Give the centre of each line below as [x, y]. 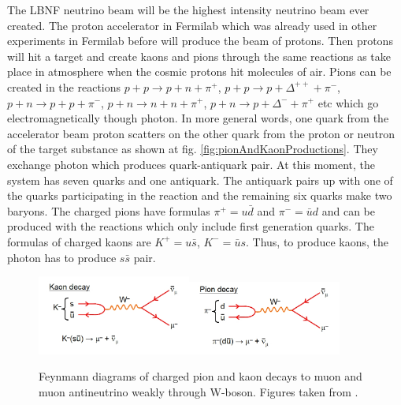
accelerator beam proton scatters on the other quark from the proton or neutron [201, 133]
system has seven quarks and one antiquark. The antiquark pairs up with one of [200, 180]
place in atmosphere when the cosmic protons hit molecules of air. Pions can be [199, 71]
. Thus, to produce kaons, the [317, 241]
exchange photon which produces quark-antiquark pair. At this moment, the [191, 164]
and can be [349, 210]
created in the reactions [64, 86]
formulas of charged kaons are [79, 241]
